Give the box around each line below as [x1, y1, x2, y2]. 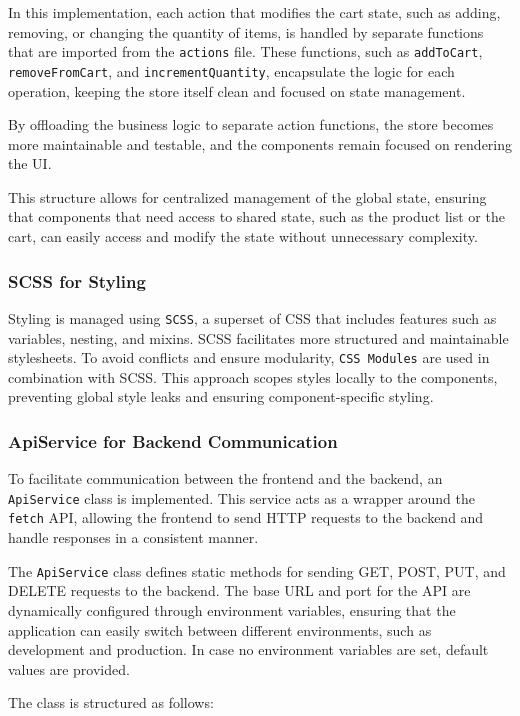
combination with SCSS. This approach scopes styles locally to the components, [8, 366, 498, 387]
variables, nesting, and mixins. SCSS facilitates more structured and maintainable [8, 327, 509, 348]
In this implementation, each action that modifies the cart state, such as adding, [8, 2, 501, 22]
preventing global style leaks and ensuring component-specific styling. [8, 386, 434, 407]
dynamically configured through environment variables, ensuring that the [8, 599, 456, 620]
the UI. [8, 153, 52, 174]
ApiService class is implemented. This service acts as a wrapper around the [8, 487, 475, 508]
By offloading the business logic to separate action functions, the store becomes [8, 114, 494, 135]
